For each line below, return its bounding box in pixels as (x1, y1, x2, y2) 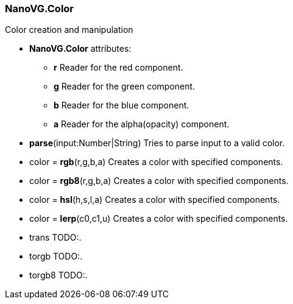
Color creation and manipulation (5, 24, 133, 35)
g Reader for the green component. (54, 81, 196, 92)
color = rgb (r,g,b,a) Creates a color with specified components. (29, 157, 283, 168)
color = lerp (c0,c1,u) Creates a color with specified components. (29, 213, 288, 224)
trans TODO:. (29, 232, 82, 243)
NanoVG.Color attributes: (29, 43, 132, 54)
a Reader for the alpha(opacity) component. (54, 119, 230, 130)
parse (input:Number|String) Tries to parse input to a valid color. (29, 138, 285, 149)
